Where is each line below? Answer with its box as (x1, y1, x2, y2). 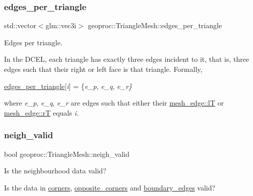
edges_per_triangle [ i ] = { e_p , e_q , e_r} (4, 80, 132, 91)
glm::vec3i (45, 20, 77, 31)
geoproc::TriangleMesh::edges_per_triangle (88, 20, 222, 31)
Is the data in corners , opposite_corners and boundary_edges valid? (4, 182, 216, 192)
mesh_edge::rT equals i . (4, 107, 79, 118)
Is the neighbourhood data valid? (4, 165, 106, 176)
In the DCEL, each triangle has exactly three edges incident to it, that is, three (4, 54, 249, 64)
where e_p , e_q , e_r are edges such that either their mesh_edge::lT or (4, 97, 224, 108)
